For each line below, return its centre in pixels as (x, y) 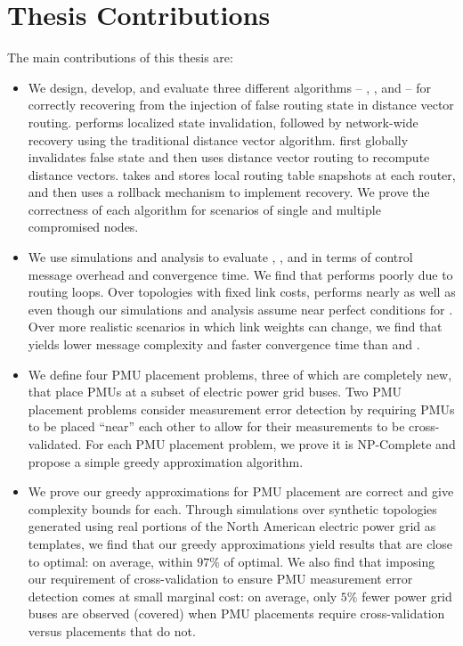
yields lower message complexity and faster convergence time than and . (224, 344)
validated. (55, 444)
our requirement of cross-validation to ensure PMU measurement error (220, 579)
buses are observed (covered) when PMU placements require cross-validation (236, 613)
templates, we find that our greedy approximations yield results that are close (240, 543)
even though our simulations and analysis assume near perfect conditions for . (240, 309)
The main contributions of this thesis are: (120, 57)
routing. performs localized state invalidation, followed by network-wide (223, 122)
